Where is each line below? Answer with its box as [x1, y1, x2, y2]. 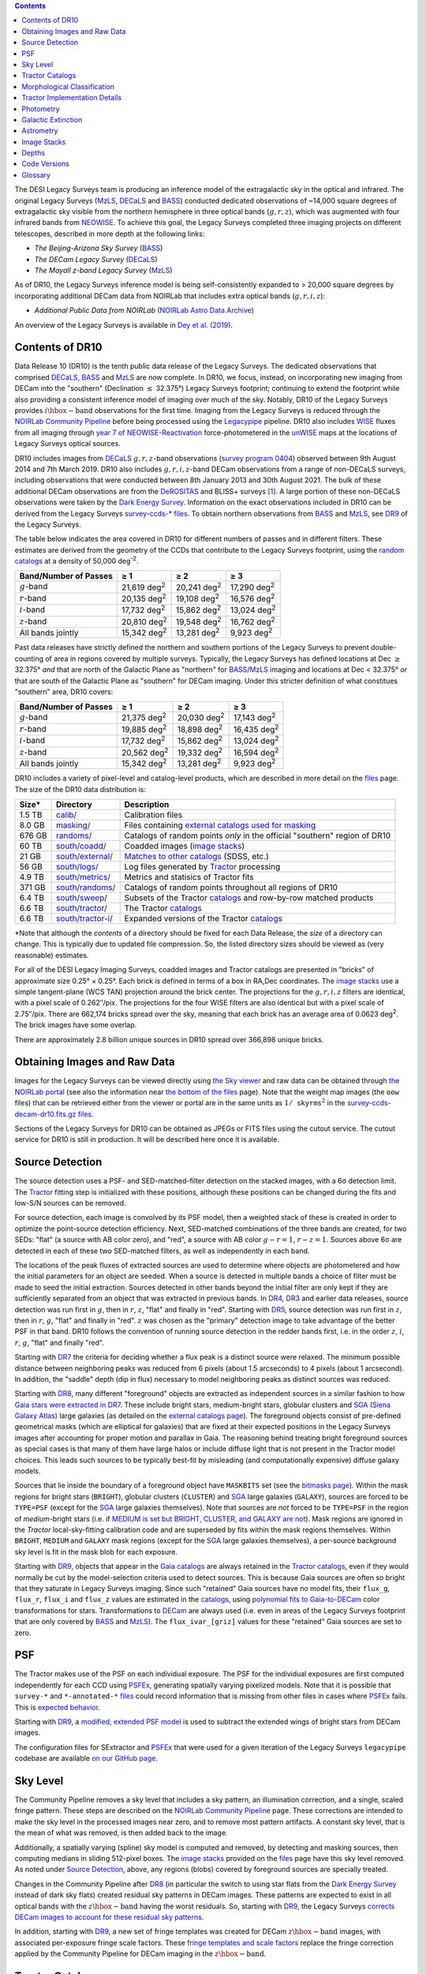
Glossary [21, 170, 51, 179]
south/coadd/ [55, 841, 106, 851]
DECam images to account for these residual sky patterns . [14, 1912, 204, 1922]
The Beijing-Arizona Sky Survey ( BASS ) [34, 243, 163, 253]
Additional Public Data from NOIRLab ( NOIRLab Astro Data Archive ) [34, 306, 254, 315]
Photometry [21, 103, 60, 114]
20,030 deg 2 [177, 711, 225, 723]
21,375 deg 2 [121, 711, 167, 723]
